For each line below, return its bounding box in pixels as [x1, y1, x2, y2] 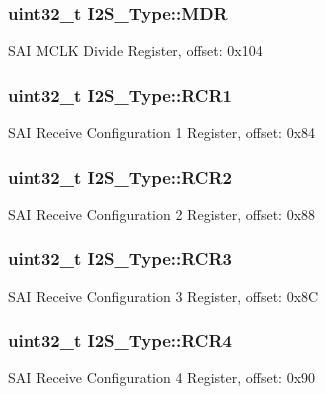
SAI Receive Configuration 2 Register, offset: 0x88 [8, 203, 316, 224]
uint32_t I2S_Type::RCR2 [8, 164, 232, 189]
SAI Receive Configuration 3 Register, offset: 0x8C [8, 285, 319, 306]
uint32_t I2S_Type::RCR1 [8, 82, 232, 107]
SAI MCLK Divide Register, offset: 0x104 [8, 40, 263, 61]
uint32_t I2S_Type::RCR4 [8, 328, 232, 353]
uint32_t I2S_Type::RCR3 [8, 246, 232, 271]
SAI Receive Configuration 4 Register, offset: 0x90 [8, 367, 316, 388]
